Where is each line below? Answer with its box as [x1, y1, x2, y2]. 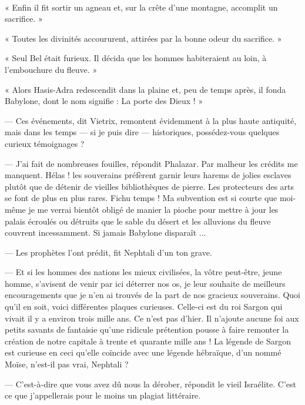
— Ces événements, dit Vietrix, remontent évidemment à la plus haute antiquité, [5, 114, 297, 126]
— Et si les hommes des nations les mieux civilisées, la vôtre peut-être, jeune [5, 266, 282, 278]
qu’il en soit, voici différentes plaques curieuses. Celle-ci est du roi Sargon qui [5, 300, 283, 313]
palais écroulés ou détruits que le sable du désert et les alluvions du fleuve [5, 215, 271, 227]
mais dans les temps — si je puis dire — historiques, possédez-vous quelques [5, 126, 280, 138]
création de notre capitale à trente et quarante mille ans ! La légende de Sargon [5, 334, 291, 347]
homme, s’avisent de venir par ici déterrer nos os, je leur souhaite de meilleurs [5, 277, 286, 289]
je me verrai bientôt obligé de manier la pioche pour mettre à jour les [28, 203, 279, 215]
